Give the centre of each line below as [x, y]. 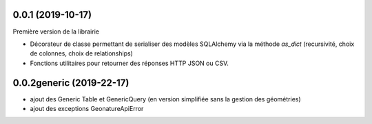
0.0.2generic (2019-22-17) [71, 83]
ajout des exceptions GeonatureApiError [87, 108]
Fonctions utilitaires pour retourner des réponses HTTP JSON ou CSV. [129, 63]
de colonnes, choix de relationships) [82, 53]
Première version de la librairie [56, 32]
